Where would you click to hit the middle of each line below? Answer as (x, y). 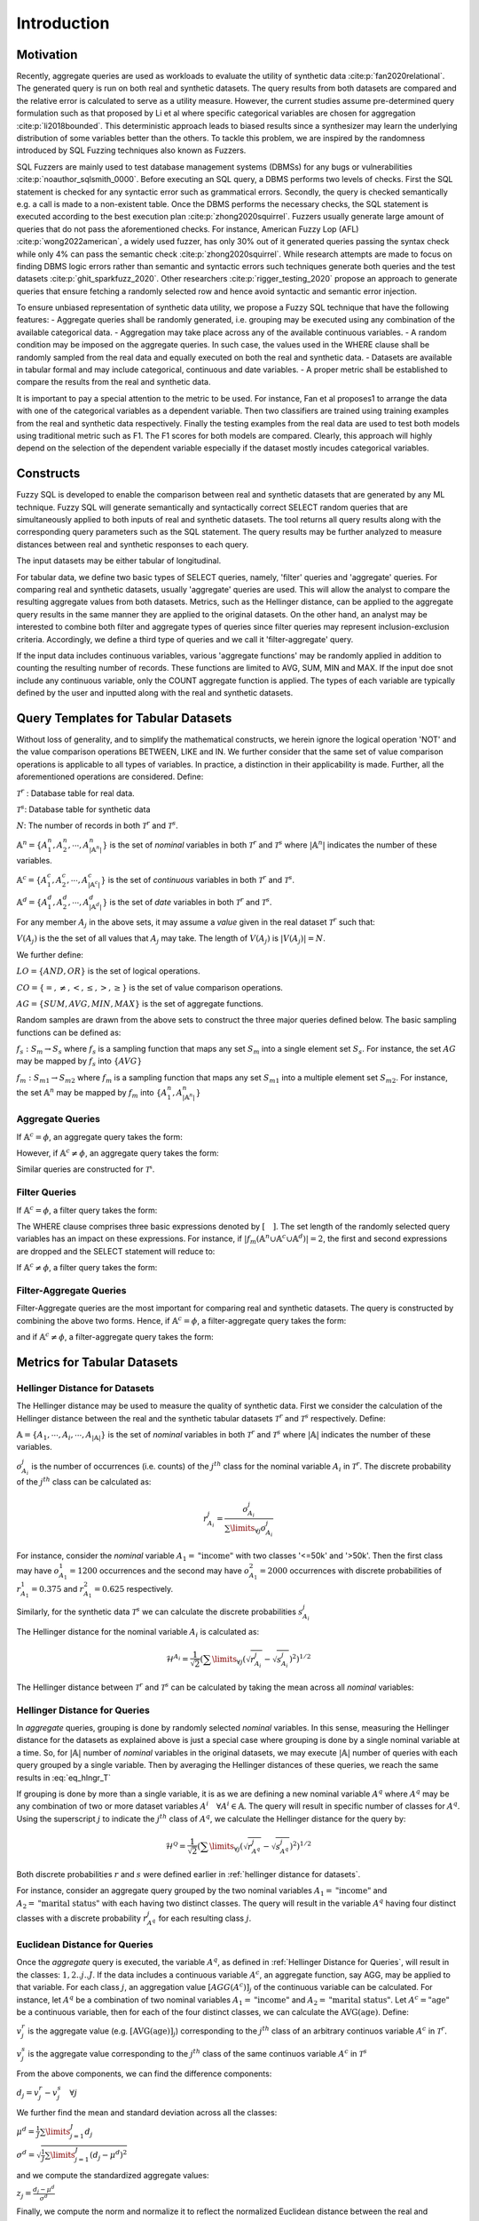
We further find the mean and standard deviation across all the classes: (147, 2112)
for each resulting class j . (205, 1918)
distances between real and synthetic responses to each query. (133, 544)
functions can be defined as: (69, 1032)
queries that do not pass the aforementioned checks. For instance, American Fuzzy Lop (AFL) (188, 229)
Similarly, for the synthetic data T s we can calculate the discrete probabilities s (160, 1611)
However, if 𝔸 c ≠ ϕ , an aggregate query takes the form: (118, 1153)
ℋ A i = (177, 1658)
